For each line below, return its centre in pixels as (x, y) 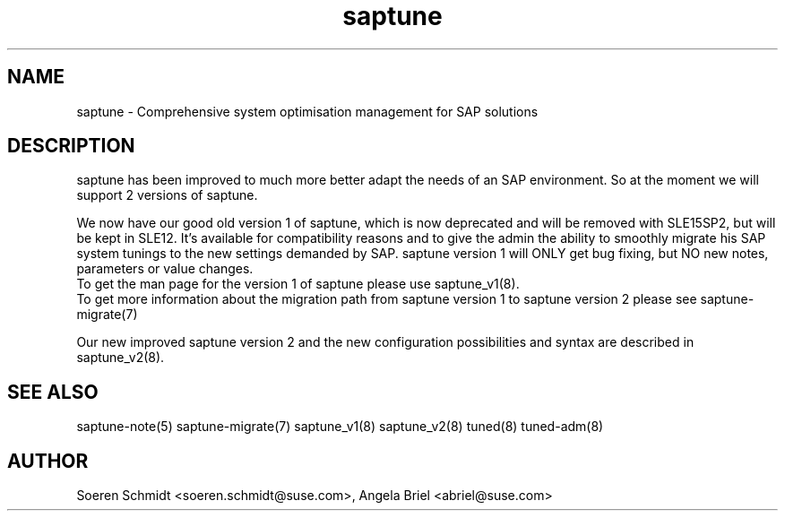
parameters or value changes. (165, 269)
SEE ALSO (53, 392)
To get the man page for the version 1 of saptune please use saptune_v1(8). (298, 284)
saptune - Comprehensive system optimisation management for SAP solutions (307, 111)
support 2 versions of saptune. (167, 195)
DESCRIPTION (71, 146)
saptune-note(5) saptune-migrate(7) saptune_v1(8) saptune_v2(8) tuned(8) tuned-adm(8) (340, 427)
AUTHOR (48, 461)
